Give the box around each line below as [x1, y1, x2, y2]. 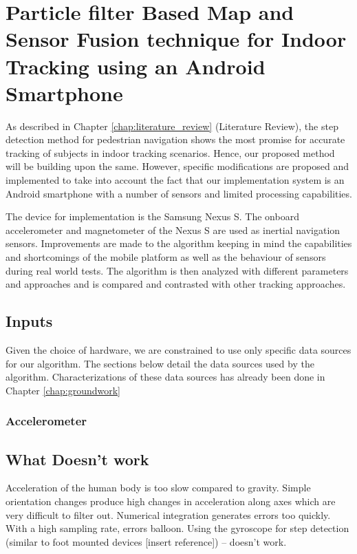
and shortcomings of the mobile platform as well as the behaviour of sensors [6, 250, 326, 264]
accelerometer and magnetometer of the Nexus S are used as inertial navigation [6, 222, 340, 237]
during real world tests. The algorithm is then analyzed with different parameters [6, 263, 349, 277]
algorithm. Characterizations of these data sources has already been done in [6, 370, 325, 384]
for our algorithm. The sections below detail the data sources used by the [6, 356, 314, 370]
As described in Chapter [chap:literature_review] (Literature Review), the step [6, 118, 338, 133]
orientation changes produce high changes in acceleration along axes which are [6, 494, 336, 509]
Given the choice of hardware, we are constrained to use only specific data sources [6, 343, 351, 357]
